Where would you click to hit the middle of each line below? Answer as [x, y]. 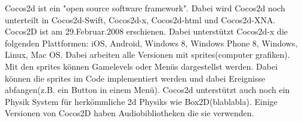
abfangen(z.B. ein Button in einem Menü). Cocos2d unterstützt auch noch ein [147, 90]
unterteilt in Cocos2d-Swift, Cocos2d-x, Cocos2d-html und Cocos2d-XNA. [140, 19]
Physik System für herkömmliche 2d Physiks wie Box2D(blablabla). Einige [141, 101]
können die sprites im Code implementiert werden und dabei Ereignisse [135, 78]
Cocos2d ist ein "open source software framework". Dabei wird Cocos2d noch [145, 8]
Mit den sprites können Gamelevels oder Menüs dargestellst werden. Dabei [141, 66]
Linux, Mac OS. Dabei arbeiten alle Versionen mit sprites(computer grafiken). [147, 55]
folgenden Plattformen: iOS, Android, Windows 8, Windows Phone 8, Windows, [151, 43]
